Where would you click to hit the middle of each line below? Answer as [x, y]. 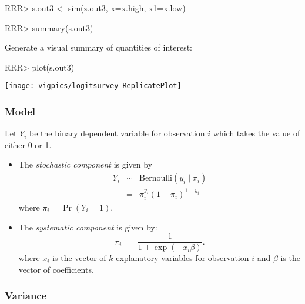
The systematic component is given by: [88, 227]
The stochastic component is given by [86, 164]
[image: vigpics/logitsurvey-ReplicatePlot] [93, 86]
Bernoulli [156, 178]
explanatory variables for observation [182, 258]
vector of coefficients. [56, 269]
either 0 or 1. [28, 144]
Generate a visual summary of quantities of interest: [99, 47]
